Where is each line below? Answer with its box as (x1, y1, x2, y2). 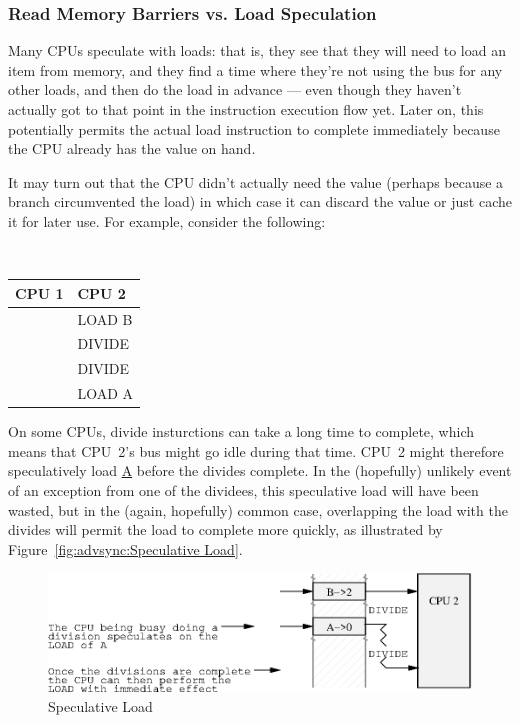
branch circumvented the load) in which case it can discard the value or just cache (8, 191, 512, 212)
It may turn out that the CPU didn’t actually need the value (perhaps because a (8, 171, 504, 192)
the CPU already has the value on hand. (8, 138, 256, 159)
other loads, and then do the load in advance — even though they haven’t (8, 79, 462, 100)
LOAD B (77, 308, 133, 329)
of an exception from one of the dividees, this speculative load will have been (8, 479, 479, 500)
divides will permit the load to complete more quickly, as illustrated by (8, 519, 443, 540)
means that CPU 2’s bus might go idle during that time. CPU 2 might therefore (8, 440, 504, 461)
